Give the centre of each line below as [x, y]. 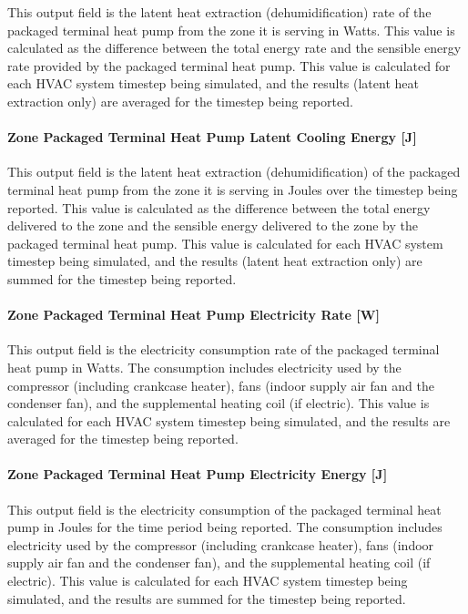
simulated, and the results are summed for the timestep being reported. [207, 598]
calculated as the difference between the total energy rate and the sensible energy [234, 48]
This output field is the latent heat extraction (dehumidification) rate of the [219, 12]
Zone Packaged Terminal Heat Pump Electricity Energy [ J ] [198, 474]
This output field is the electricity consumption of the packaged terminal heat [224, 509]
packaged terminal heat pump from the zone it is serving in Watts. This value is [231, 30]
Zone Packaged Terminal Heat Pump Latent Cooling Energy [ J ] [212, 137]
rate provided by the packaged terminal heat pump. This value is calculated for [229, 65]
